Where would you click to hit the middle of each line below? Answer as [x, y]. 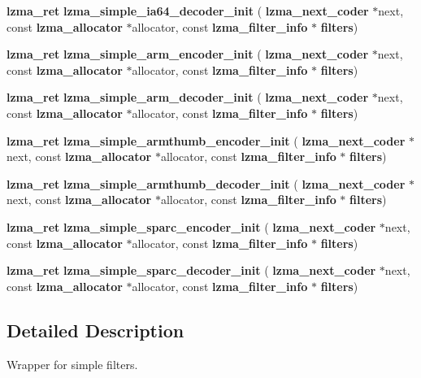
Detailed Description [95, 330]
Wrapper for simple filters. [72, 364]
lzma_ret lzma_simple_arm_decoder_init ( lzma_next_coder [188, 97]
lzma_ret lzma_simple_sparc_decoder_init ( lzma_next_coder [191, 270]
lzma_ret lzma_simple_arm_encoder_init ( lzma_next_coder [188, 54]
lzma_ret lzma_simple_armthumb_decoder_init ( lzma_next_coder [206, 183]
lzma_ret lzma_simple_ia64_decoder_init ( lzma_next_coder [188, 11]
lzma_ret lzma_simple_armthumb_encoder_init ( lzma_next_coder [206, 140]
